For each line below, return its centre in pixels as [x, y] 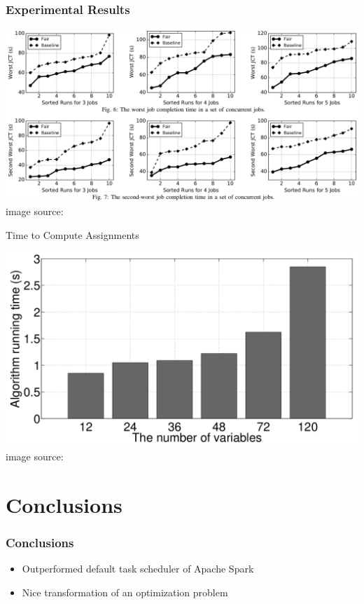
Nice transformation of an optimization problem [125, 592]
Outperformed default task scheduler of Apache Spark [138, 569]
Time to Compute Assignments [72, 234]
